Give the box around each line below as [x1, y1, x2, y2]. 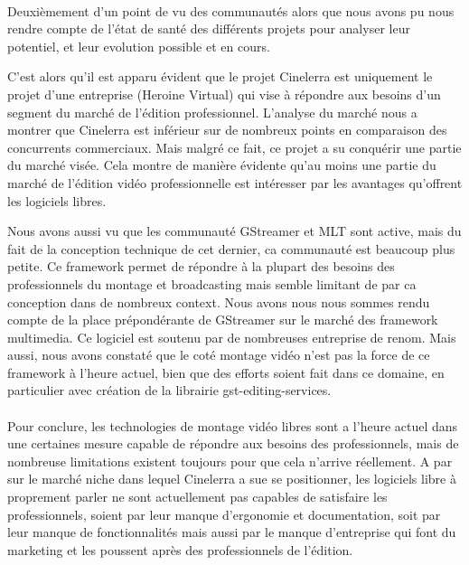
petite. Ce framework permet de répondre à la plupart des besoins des [7, 257, 395, 276]
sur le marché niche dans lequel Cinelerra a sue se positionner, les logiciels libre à [7, 469, 456, 488]
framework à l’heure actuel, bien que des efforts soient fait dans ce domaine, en [7, 363, 445, 381]
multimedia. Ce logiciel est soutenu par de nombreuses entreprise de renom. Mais [7, 327, 456, 346]
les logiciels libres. [7, 191, 107, 210]
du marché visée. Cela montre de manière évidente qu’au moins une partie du [7, 155, 436, 174]
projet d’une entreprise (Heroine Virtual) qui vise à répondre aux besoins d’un [7, 84, 441, 103]
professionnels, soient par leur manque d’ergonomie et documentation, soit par [7, 504, 441, 523]
